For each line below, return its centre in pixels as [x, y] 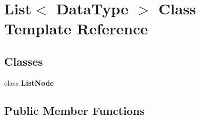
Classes [24, 61]
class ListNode [29, 82]
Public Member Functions [74, 110]
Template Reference [76, 28]
